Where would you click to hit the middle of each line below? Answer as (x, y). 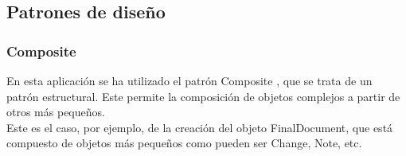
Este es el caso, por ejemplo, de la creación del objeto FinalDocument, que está (200, 127)
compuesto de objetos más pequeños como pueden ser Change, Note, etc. (184, 143)
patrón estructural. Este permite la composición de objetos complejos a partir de (203, 96)
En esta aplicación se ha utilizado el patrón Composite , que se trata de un (189, 80)
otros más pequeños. (56, 112)
